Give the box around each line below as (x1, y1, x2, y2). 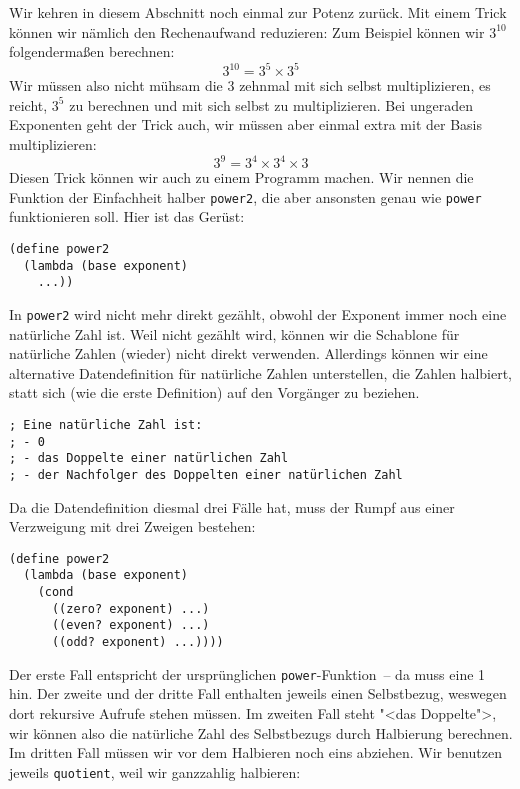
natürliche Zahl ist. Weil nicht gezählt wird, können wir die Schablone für (9, 323, 460, 344)
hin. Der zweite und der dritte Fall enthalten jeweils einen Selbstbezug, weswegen (9, 683, 507, 704)
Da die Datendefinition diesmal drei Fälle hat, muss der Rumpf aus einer (9, 496, 455, 517)
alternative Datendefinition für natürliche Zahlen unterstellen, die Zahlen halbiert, (9, 362, 512, 383)
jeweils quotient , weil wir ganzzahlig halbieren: (9, 761, 301, 782)
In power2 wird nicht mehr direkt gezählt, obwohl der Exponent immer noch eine (9, 303, 507, 324)
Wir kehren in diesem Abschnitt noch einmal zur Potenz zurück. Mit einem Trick (9, 2, 507, 22)
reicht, (9, 94, 48, 115)
